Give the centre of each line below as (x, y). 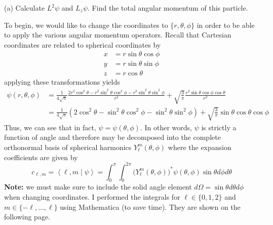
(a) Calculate (25, 8)
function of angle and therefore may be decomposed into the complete (112, 137)
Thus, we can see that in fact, (50, 127)
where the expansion (200, 147)
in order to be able (226, 25)
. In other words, (166, 127)
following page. (27, 217)
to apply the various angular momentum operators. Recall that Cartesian (118, 35)
